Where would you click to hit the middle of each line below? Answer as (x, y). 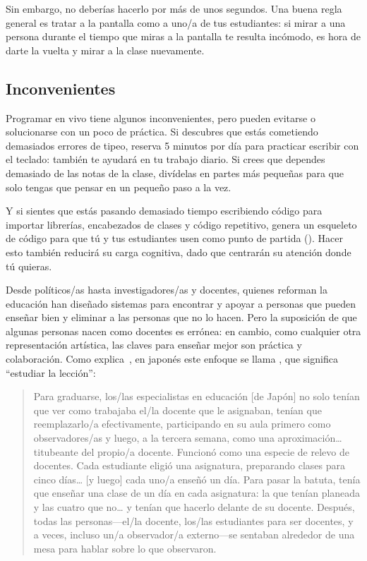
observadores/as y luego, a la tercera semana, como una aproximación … (188, 438)
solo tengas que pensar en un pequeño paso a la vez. (119, 187)
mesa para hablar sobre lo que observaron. (125, 548)
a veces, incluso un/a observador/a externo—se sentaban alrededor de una (194, 535)
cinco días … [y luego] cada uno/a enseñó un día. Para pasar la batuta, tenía (197, 479)
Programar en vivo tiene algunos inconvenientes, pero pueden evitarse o (161, 117)
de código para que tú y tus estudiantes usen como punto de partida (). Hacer (174, 238)
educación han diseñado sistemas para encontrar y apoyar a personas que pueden (181, 303)
